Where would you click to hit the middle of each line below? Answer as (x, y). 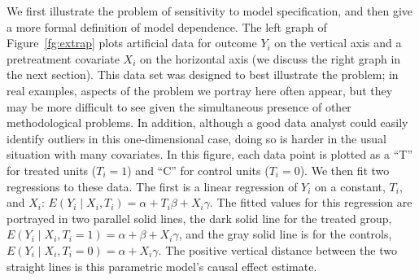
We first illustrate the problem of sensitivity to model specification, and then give (210, 11)
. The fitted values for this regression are (311, 202)
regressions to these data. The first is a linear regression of (152, 186)
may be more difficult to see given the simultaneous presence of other (179, 106)
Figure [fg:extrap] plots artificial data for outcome (132, 43)
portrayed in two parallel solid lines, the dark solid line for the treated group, (199, 218)
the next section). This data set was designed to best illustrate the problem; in (203, 74)
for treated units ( (52, 170)
